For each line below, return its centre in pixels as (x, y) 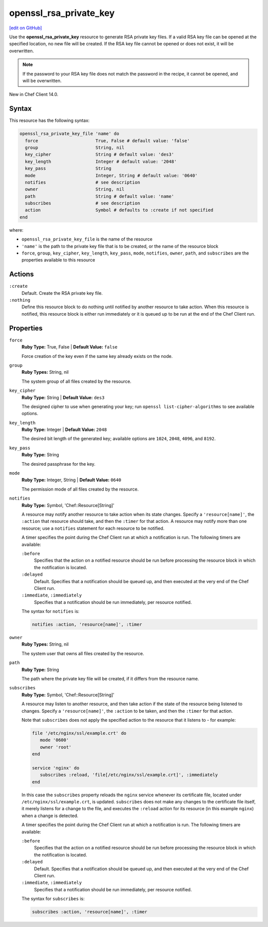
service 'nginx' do (56, 768)
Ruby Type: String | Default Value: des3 (63, 397)
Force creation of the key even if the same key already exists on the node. (97, 356)
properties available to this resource (58, 260)
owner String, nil (75, 189)
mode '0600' (54, 740)
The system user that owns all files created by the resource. (83, 653)
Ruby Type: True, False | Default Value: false (69, 347)
